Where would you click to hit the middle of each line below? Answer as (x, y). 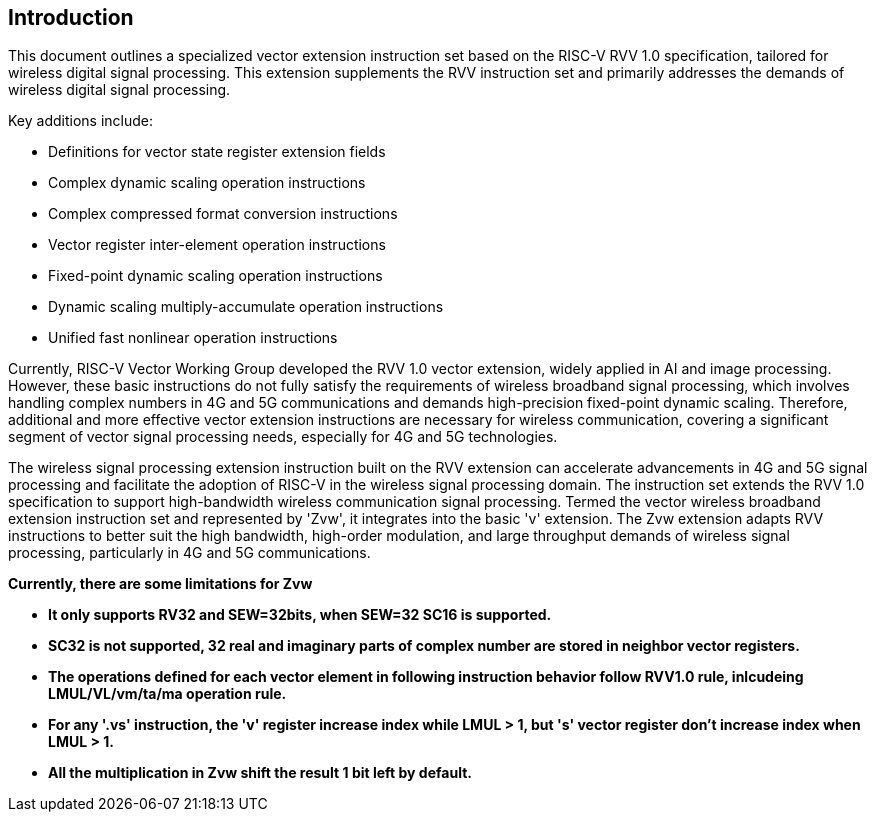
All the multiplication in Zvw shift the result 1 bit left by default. (260, 773)
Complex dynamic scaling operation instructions (207, 183)
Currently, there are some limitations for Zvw (160, 584)
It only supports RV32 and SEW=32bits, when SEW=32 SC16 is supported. (300, 615)
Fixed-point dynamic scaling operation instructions (215, 276)
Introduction (71, 17)
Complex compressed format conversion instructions (223, 214)
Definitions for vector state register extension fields (217, 152)
